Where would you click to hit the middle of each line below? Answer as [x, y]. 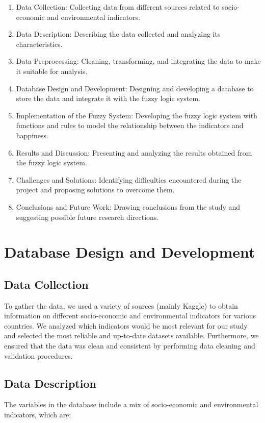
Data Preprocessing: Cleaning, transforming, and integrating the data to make [138, 61]
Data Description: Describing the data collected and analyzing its [118, 34]
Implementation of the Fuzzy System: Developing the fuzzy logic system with [137, 115]
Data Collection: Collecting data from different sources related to [118, 7]
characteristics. [39, 44]
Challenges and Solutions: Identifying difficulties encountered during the [129, 179]
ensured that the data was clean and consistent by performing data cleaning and [130, 346]
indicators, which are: [38, 415]
